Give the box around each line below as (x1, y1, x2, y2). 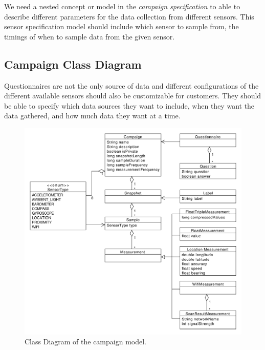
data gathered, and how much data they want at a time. (4, 110, 181, 121)
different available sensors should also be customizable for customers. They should (4, 90, 261, 101)
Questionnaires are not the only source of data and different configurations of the (4, 80, 259, 91)
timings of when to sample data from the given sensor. (4, 31, 175, 42)
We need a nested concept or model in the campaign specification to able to (4, 1, 240, 11)
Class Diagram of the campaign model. (25, 336, 146, 347)
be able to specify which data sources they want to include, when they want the (4, 100, 255, 111)
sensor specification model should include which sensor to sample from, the (4, 21, 239, 32)
